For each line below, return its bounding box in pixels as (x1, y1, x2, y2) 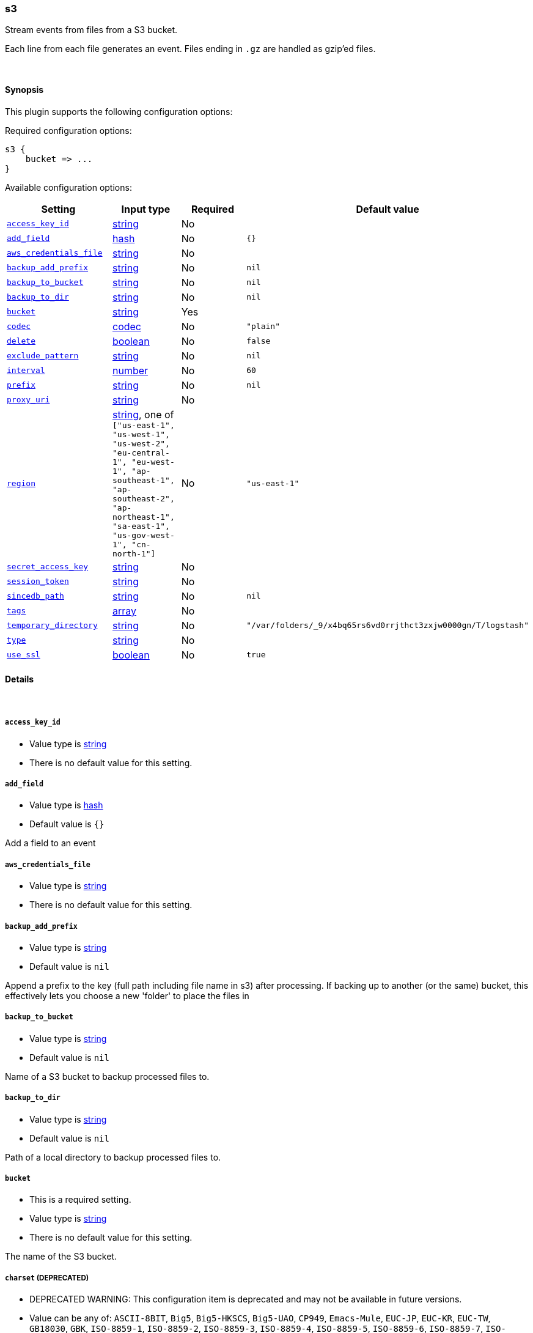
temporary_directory (7, 621, 98, 630)
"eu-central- (112, 448, 170, 457)
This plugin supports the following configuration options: (5, 106, 233, 117)
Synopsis (5, 84, 44, 95)
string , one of (112, 408, 174, 421)
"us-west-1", (112, 429, 170, 439)
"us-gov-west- (112, 530, 175, 540)
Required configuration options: (5, 125, 132, 136)
